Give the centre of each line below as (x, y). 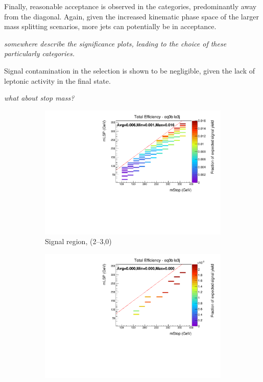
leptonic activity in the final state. (57, 80)
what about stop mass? (39, 98)
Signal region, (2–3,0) (78, 241)
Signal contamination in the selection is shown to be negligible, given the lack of (130, 70)
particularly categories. (39, 53)
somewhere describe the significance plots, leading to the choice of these (115, 43)
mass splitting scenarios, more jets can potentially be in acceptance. (110, 26)
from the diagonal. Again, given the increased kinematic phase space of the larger (131, 16)
